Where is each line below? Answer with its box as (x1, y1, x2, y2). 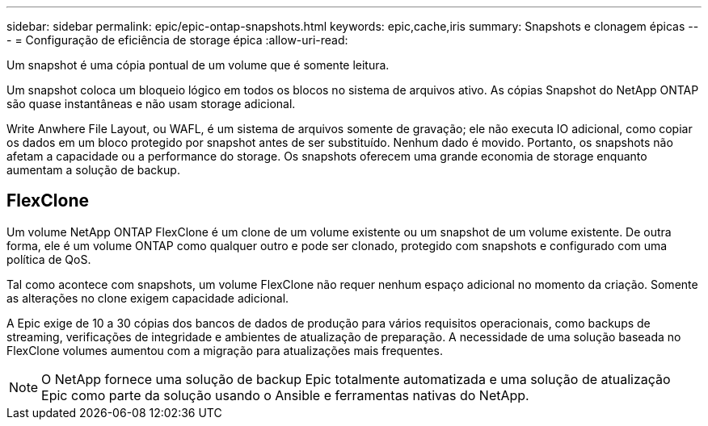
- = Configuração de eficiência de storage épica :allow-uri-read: (6, 33, 348, 47)
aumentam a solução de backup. (6, 163, 180, 177)
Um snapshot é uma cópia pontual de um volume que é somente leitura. (6, 58, 390, 72)
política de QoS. (6, 252, 91, 266)
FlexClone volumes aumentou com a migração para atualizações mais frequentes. (6, 343, 443, 357)
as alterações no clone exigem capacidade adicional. (6, 290, 289, 305)
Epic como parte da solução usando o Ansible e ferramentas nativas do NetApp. (41, 386, 529, 403)
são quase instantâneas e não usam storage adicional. (6, 97, 296, 111)
